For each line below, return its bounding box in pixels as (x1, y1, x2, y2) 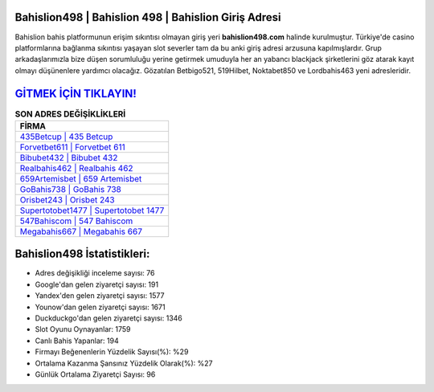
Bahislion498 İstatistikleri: (14, 247, 150, 261)
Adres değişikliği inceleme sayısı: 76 (35, 268, 155, 278)
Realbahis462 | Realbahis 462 (19, 162, 133, 174)
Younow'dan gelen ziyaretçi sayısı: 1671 (35, 302, 166, 312)
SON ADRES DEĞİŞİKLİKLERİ (14, 108, 126, 120)
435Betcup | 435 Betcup (19, 131, 113, 142)
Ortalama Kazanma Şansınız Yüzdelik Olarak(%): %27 (35, 358, 213, 368)
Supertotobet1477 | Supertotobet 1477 (19, 205, 165, 216)
